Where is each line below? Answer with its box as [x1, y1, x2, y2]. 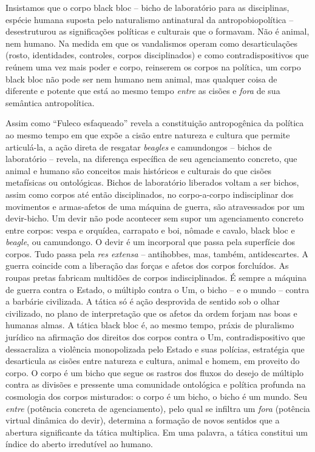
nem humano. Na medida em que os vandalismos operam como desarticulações [5, 36, 298, 49]
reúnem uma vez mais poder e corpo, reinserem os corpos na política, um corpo [5, 60, 301, 73]
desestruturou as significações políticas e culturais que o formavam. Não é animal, [5, 25, 310, 38]
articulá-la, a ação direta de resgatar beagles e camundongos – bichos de [5, 140, 272, 153]
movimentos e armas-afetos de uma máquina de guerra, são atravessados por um [5, 200, 305, 212]
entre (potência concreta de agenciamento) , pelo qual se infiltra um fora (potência [5, 402, 310, 414]
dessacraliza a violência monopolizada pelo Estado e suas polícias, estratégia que [5, 342, 305, 355]
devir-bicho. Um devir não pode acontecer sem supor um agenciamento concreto [5, 212, 303, 224]
